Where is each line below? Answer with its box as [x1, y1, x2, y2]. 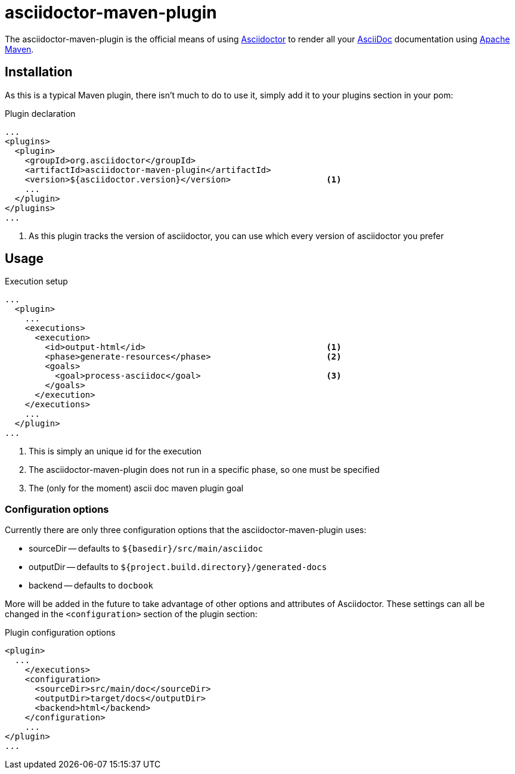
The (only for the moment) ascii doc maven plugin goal [29, 483, 244, 494]
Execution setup [5, 276, 68, 287]
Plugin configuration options [5, 627, 116, 638]
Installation [5, 64, 73, 80]
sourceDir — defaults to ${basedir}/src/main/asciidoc [29, 543, 263, 554]
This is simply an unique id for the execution [29, 446, 202, 457]
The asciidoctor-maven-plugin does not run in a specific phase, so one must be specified [29, 465, 380, 475]
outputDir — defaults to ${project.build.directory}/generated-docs [29, 562, 327, 572]
